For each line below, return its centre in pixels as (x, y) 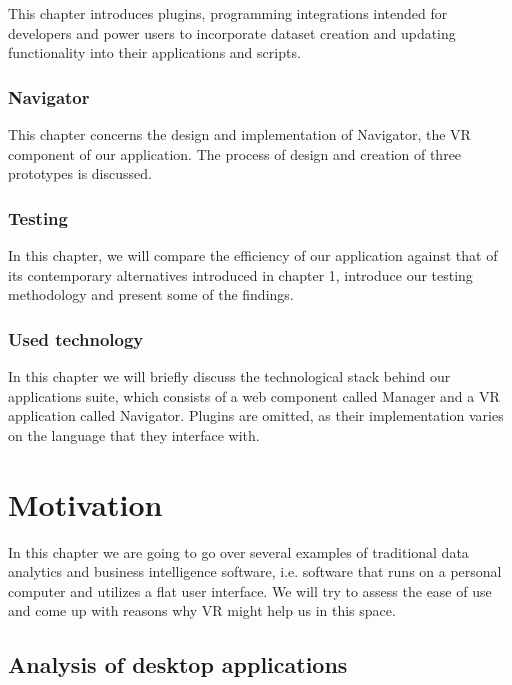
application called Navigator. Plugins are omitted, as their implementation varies (256, 415)
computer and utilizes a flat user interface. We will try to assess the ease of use (250, 590)
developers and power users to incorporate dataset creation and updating (232, 32)
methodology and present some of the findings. (151, 294)
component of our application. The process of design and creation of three (235, 153)
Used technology (76, 338)
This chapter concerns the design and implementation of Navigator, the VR (239, 134)
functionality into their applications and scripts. (154, 52)
